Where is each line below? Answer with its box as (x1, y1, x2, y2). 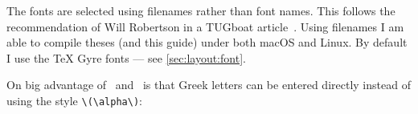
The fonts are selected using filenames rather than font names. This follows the (6, 2, 395, 18)
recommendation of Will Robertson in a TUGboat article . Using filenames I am (6, 18, 404, 35)
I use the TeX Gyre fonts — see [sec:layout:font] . (6, 49, 246, 66)
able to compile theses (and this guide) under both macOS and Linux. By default (6, 34, 408, 51)
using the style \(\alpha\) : (6, 92, 142, 108)
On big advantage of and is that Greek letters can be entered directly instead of (6, 76, 411, 93)
